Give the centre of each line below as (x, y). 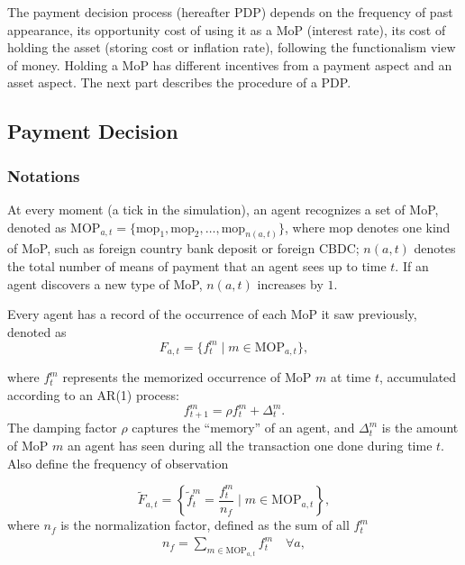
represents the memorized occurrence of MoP (187, 377)
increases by (290, 283)
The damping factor (62, 428)
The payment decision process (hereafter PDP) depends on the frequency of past (230, 12)
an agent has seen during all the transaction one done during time (250, 446)
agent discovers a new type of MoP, (105, 283)
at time (351, 377)
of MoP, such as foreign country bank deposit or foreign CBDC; (183, 248)
